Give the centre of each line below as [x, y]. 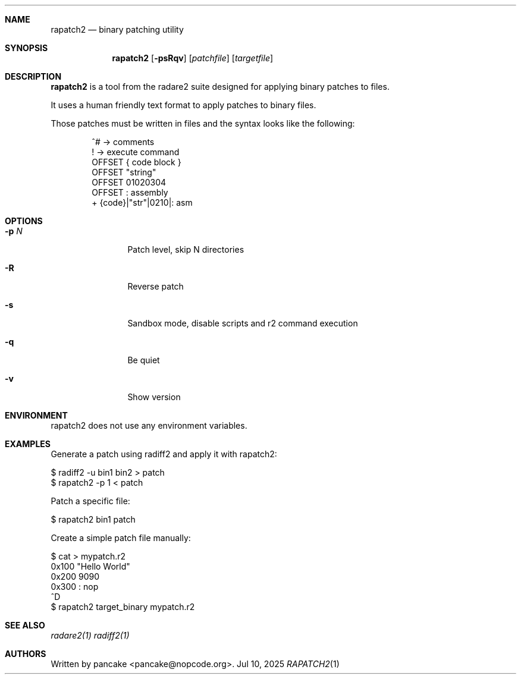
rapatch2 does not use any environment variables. [149, 425]
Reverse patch [156, 286]
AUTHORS [26, 654]
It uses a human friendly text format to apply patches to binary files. [183, 105]
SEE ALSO [25, 625]
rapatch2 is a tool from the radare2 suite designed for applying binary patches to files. [220, 87]
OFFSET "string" [124, 172]
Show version [154, 397]
